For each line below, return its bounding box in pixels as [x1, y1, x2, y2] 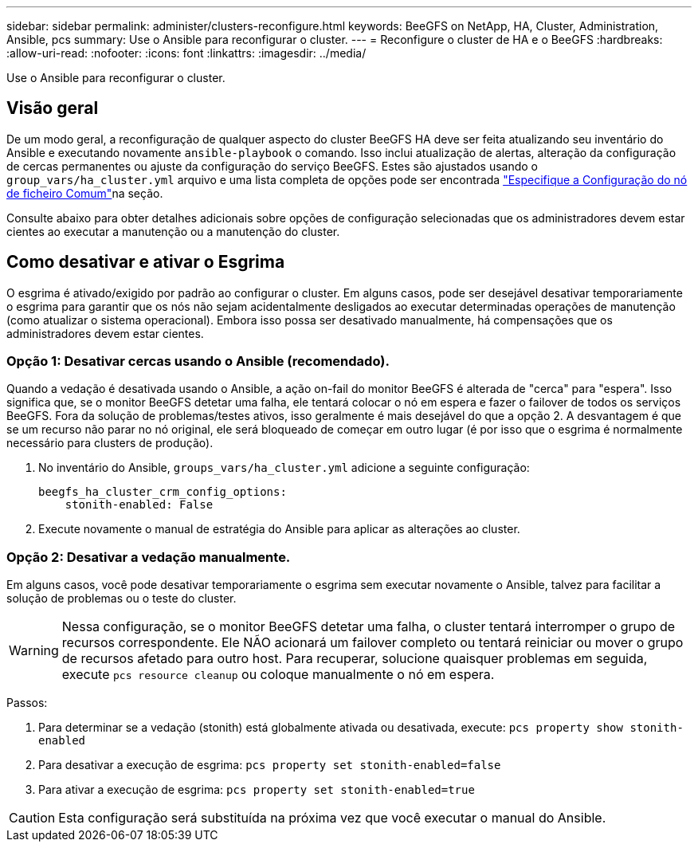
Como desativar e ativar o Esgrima [6, 252, 285, 273]
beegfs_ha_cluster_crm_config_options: [38, 485, 287, 499]
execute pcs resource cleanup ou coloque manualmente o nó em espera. [61, 666, 495, 683]
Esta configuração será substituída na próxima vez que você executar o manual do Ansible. [58, 810, 606, 826]
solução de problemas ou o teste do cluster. [6, 591, 237, 606]
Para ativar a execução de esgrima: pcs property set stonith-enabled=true [38, 783, 475, 797]
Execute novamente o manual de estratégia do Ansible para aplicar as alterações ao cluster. [38, 522, 520, 536]
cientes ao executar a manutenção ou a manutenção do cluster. [6, 224, 340, 238]
